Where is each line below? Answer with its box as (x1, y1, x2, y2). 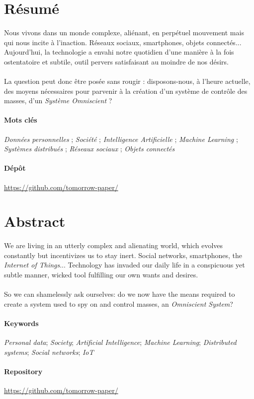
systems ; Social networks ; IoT (4, 346, 94, 357)
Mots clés (4, 115, 37, 125)
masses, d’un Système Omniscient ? (4, 95, 112, 106)
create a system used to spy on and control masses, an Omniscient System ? (4, 298, 233, 309)
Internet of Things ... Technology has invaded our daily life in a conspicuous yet (4, 260, 245, 270)
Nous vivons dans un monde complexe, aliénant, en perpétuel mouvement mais (4, 27, 244, 37)
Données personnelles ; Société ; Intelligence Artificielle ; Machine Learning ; (4, 133, 238, 144)
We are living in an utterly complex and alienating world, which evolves (4, 240, 223, 251)
